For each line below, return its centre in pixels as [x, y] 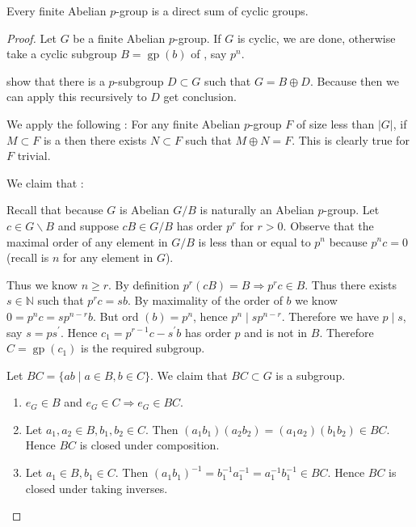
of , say [209, 54]
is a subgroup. [311, 375]
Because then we [358, 80]
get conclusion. [200, 97]
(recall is [28, 257]
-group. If [198, 38]
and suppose [88, 225]
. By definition [144, 284]
